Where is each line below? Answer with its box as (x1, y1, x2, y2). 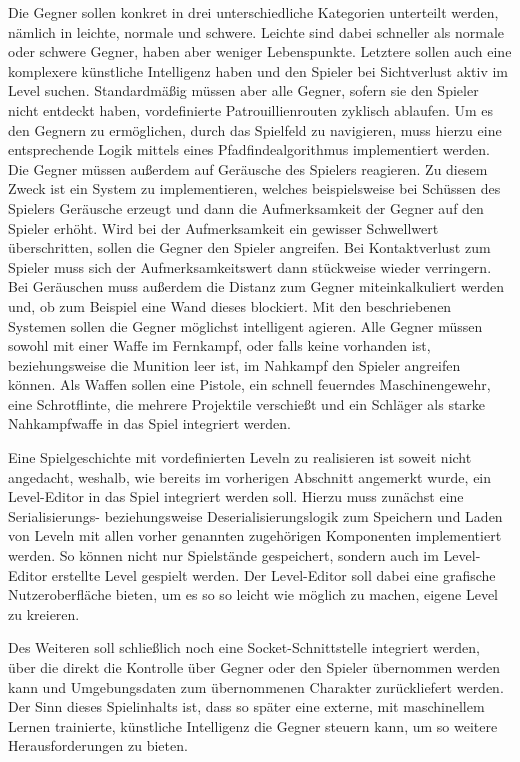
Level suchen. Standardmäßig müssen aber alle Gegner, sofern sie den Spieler (8, 80, 479, 101)
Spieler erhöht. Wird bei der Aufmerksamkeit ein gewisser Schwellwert (8, 217, 439, 238)
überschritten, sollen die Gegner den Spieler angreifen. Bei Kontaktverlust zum (8, 237, 491, 258)
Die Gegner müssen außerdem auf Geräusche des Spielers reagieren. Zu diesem (8, 158, 488, 179)
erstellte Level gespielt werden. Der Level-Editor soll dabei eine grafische (51, 564, 496, 585)
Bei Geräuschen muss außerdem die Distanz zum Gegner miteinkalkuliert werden (8, 276, 505, 297)
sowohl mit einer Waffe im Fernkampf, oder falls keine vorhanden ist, (8, 335, 431, 356)
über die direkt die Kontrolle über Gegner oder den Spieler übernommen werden (8, 657, 501, 677)
